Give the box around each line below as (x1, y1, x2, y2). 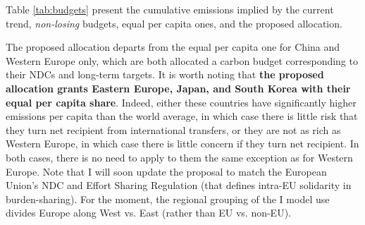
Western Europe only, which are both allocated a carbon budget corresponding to (6, 53, 358, 68)
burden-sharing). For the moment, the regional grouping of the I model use (6, 191, 330, 206)
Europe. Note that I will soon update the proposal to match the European (6, 164, 327, 178)
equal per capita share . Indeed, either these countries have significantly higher (6, 95, 357, 109)
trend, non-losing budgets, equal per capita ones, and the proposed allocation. (6, 16, 342, 30)
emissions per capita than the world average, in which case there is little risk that (6, 109, 358, 123)
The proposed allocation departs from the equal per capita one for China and (6, 39, 340, 54)
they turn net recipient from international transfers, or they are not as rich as (6, 122, 341, 137)
